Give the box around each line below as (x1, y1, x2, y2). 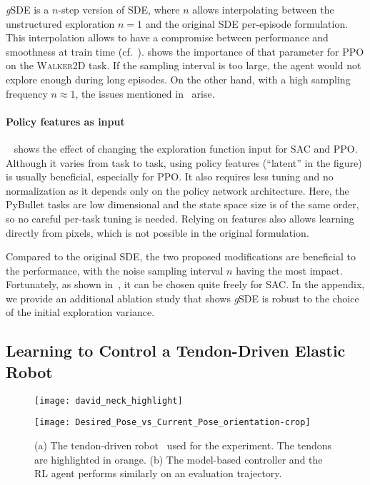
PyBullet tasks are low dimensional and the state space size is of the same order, (6, 197, 359, 212)
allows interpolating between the (192, 2, 334, 16)
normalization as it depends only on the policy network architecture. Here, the (6, 183, 349, 198)
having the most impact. (236, 262, 343, 277)
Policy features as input (6, 113, 125, 128)
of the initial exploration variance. (6, 305, 155, 320)
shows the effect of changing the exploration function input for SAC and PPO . (14, 141, 358, 155)
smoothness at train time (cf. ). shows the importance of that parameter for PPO (6, 44, 364, 58)
